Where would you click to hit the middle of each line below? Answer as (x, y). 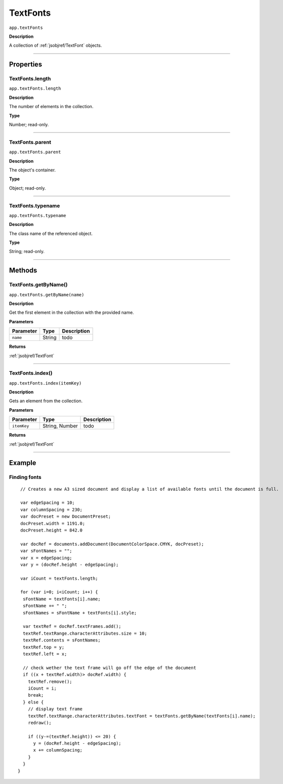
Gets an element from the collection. (46, 401)
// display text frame (55, 709)
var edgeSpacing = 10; (48, 503)
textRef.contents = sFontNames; (62, 640)
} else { (33, 702)
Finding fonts (25, 477)
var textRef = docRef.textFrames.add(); (72, 627)
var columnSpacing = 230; (51, 509)
